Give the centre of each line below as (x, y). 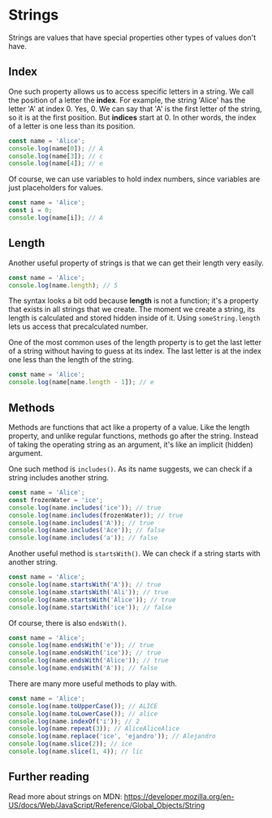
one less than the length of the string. (71, 360)
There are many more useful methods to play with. (93, 683)
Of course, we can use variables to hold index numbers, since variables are (134, 179)
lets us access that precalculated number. (78, 326)
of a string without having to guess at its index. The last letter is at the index (135, 351)
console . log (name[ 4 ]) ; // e (56, 164)
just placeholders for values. (56, 188)
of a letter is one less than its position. (72, 126)
